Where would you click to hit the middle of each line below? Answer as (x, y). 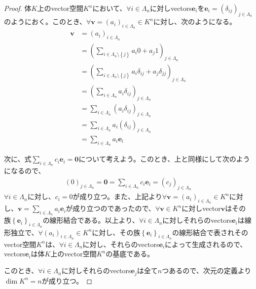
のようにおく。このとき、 (45, 21)
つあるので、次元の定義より (207, 270)
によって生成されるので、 (206, 244)
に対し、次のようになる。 (195, 21)
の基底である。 (130, 254)
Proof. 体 (18, 8)
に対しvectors (171, 8)
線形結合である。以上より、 (94, 220)
